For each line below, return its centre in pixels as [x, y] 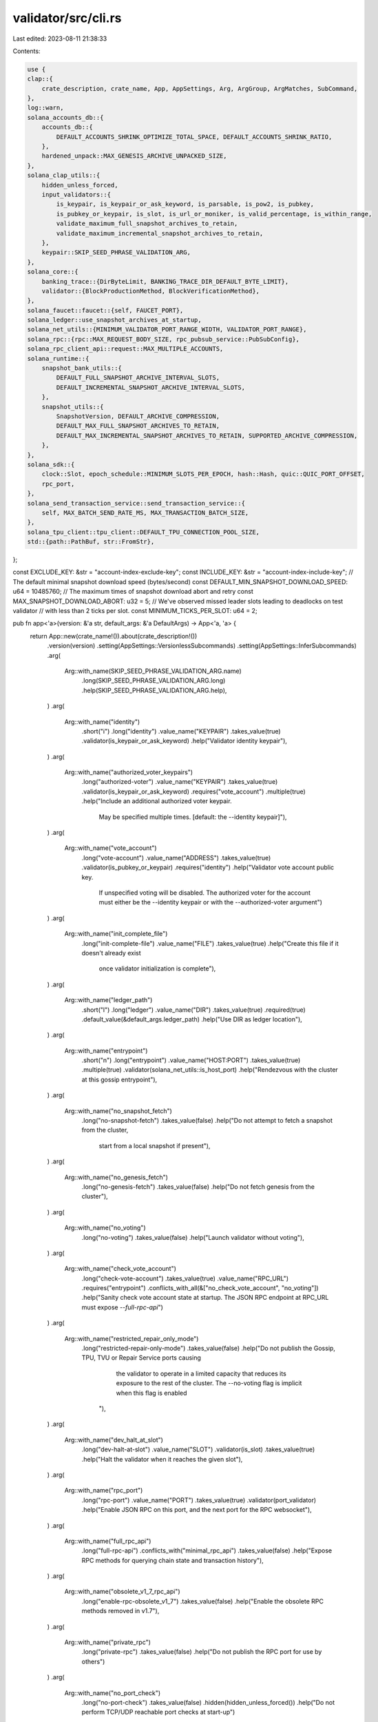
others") [93, 1661]
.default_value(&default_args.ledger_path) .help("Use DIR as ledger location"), [192, 1019]
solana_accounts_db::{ [65, 117]
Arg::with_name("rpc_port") [104, 1491]
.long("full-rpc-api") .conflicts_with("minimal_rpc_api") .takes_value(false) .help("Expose [207, 1550]
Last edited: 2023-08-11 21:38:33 [60, 39]
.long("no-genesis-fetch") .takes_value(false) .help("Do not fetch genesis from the [198, 1186]
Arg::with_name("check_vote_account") [120, 1269]
